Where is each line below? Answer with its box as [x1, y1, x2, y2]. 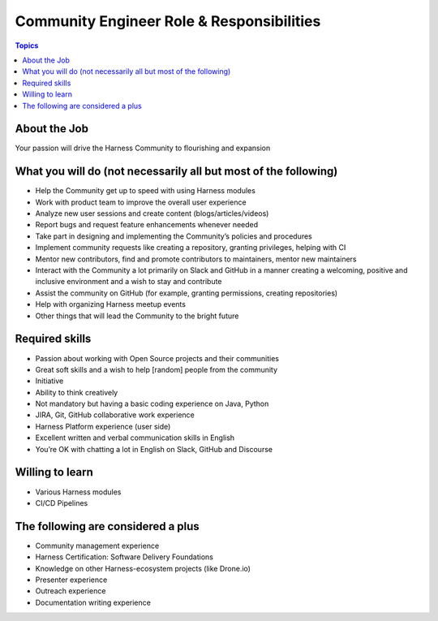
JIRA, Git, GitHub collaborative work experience [35, 410, 195, 420]
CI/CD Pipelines [35, 498, 88, 507]
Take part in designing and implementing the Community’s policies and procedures [35, 231, 312, 241]
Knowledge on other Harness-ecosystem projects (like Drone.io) [35, 563, 251, 573]
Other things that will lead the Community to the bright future [35, 311, 239, 321]
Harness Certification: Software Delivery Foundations [35, 552, 214, 562]
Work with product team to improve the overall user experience [35, 197, 247, 207]
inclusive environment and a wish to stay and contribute [35, 277, 222, 287]
